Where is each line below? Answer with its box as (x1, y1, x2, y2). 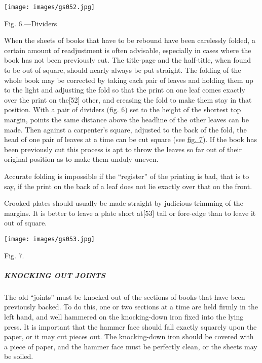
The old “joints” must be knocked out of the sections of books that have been (4, 291, 245, 302)
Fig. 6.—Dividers (4, 18, 57, 28)
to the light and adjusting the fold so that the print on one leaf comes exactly (4, 84, 245, 95)
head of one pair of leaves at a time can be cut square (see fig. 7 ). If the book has (4, 134, 257, 145)
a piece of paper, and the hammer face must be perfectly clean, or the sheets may (4, 341, 257, 351)
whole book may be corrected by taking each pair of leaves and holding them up (4, 74, 253, 85)
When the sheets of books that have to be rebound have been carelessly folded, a (4, 35, 255, 46)
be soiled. (4, 351, 33, 361)
